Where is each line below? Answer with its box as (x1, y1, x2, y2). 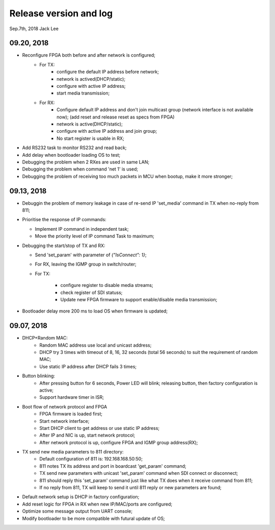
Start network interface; (39, 418, 90, 424)
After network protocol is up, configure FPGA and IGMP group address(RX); (39, 439, 198, 445)
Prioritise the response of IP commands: (22, 216, 106, 223)
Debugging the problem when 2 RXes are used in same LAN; (22, 159, 150, 165)
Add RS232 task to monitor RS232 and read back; (22, 144, 127, 151)
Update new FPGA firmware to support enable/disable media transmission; (60, 296, 217, 302)
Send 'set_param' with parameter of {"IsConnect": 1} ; (35, 252, 147, 258)
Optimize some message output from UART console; (22, 508, 132, 514)
